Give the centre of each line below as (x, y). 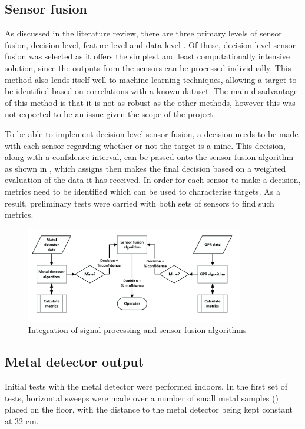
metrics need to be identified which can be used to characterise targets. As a (142, 191)
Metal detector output (74, 362)
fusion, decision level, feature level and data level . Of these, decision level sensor (150, 44)
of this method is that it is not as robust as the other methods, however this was (150, 102)
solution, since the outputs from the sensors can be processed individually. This (148, 67)
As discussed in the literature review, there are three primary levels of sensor (143, 33)
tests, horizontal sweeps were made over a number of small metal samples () (142, 398)
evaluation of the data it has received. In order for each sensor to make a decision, (153, 180)
